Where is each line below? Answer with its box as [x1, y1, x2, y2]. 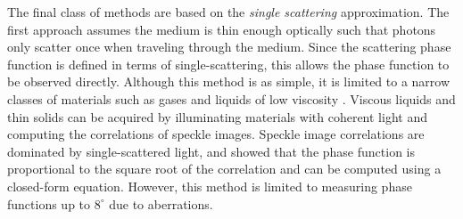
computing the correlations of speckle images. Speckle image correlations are [7, 125, 425, 143]
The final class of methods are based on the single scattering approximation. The [7, 3, 450, 20]
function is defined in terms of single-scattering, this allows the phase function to [7, 54, 450, 73]
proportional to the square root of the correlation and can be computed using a [7, 159, 442, 178]
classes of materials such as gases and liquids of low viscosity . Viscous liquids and [7, 89, 456, 108]
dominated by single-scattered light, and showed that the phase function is [7, 142, 416, 160]
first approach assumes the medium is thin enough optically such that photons [7, 20, 436, 38]
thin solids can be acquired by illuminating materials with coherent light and [7, 107, 427, 126]
